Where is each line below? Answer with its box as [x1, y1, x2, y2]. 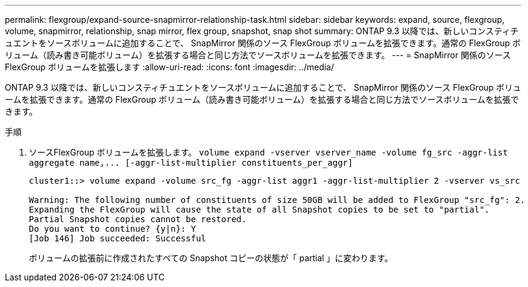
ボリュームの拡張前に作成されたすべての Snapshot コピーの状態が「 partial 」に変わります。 [29, 253, 393, 263]
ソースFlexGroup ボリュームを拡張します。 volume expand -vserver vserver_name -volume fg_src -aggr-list [29, 147, 508, 157]
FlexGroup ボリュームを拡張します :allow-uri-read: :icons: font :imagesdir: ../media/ [5, 62, 334, 72]
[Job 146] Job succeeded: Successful [29, 234, 207, 243]
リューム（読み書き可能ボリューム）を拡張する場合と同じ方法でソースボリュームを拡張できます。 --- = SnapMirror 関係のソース [5, 50, 511, 60]
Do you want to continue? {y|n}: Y [29, 224, 196, 234]
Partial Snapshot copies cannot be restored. [29, 214, 247, 224]
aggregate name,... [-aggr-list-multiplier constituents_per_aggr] [29, 158, 353, 168]
